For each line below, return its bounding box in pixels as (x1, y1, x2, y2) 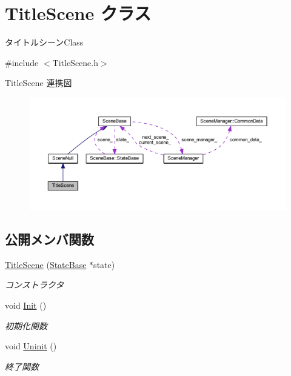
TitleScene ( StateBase (5, 258, 87, 270)
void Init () (5, 298, 47, 311)
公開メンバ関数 (5, 229, 94, 248)
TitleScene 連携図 (5, 76, 72, 89)
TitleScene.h (52, 56, 99, 69)
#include (5, 56, 39, 69)
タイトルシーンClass (5, 36, 84, 49)
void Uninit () (5, 340, 57, 352)
